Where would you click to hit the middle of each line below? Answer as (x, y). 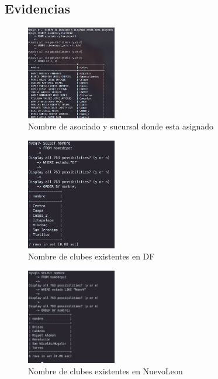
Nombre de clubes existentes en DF (91, 256)
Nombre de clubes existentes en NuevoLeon (105, 371)
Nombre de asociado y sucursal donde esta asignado (121, 126)
